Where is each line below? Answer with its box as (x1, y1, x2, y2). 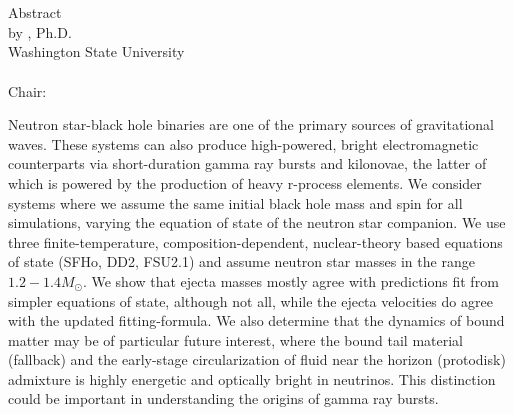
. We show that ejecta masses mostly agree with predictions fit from (82, 270, 499, 291)
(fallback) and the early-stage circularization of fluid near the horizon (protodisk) (8, 349, 506, 370)
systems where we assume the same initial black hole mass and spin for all (8, 192, 463, 213)
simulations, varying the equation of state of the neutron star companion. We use (8, 212, 506, 233)
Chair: (8, 80, 47, 101)
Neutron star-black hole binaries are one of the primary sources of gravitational (8, 114, 494, 135)
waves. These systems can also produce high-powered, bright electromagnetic (8, 133, 479, 154)
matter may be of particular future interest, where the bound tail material (8, 329, 463, 350)
